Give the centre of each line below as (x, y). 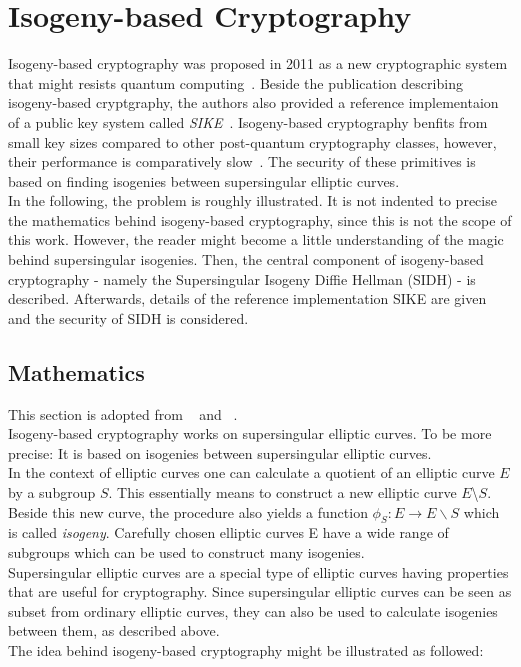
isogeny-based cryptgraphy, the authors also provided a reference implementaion (253, 102)
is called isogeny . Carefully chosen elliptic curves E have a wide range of (228, 532)
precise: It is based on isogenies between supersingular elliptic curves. (220, 452)
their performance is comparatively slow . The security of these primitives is (242, 161)
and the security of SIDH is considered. (128, 317)
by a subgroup (52, 492)
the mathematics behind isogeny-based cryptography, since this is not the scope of (260, 219)
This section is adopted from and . (123, 413)
